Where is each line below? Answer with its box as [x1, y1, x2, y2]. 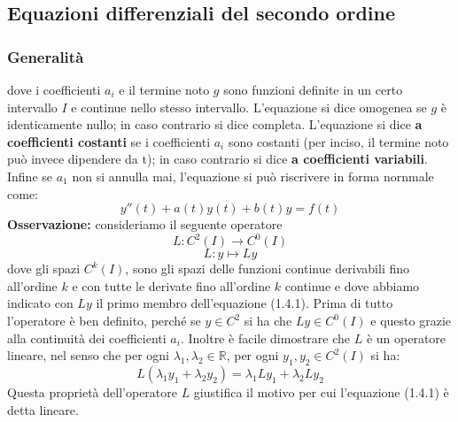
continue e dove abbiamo [284, 276, 420, 295]
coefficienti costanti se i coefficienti [7, 132, 211, 150]
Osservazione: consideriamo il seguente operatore [7, 215, 283, 234]
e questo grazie [370, 311, 451, 330]
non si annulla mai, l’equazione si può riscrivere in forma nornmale [72, 166, 434, 185]
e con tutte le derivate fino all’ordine [72, 276, 271, 295]
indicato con [7, 294, 74, 312]
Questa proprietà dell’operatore [7, 383, 177, 402]
